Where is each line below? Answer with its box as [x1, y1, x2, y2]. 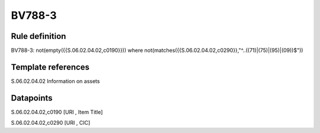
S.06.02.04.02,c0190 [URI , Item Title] [11, 108, 103, 115]
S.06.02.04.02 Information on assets [11, 77, 100, 85]
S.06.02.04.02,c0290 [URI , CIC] [11, 119, 91, 127]
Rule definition [11, 31, 66, 41]
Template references [11, 62, 90, 72]
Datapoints [11, 93, 53, 103]
